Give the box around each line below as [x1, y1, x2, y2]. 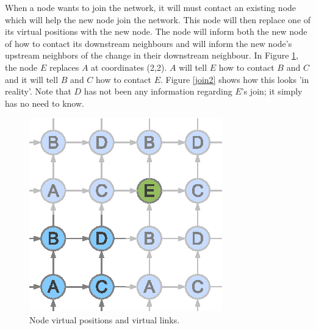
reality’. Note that [5, 85, 71, 98]
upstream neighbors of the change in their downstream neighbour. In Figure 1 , [5, 49, 298, 62]
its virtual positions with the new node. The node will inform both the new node [5, 25, 307, 38]
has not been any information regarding [84, 85, 232, 98]
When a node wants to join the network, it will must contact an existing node [5, 1, 296, 13]
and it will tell [5, 73, 59, 85]
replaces [49, 60, 79, 73]
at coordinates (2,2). [91, 60, 167, 73]
